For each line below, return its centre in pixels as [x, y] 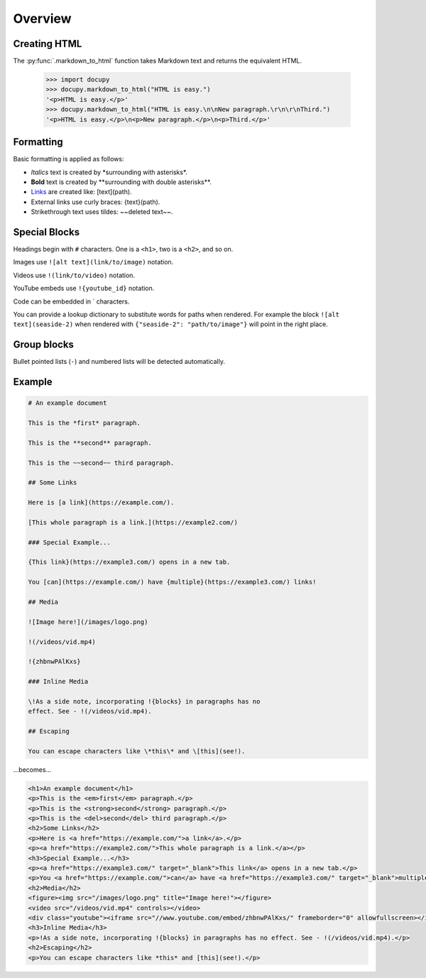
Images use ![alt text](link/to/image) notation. [93, 262]
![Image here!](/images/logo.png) [88, 622]
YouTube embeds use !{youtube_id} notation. [84, 289]
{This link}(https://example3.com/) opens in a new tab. [129, 562]
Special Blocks [47, 232]
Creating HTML [48, 44]
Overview [42, 18]
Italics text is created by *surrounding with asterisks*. [109, 172]
